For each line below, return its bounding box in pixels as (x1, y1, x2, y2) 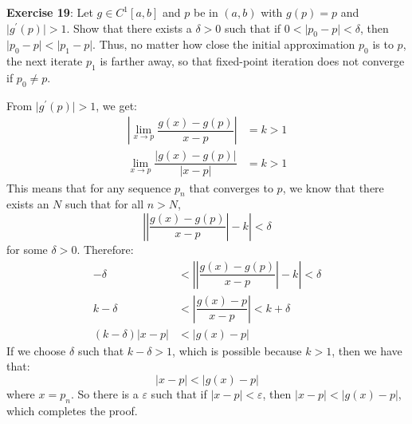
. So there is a (70, 385, 139, 402)
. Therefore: (77, 240, 134, 257)
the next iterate (6, 53, 83, 69)
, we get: (96, 97, 137, 113)
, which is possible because (172, 342, 302, 359)
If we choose (6, 342, 66, 359)
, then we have (332, 342, 402, 359)
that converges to (189, 179, 273, 196)
